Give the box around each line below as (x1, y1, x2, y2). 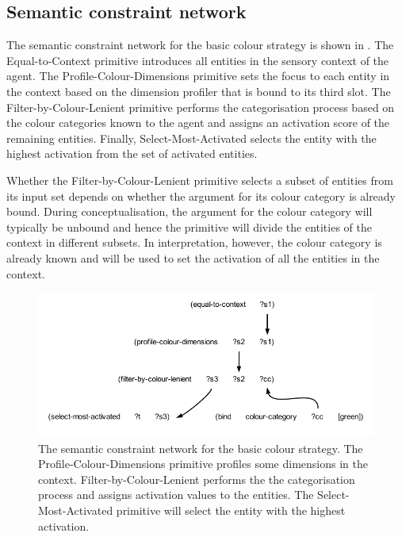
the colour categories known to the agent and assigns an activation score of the (6, 114, 390, 131)
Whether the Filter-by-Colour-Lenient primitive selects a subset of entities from (6, 171, 393, 188)
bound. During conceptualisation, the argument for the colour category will (6, 203, 373, 220)
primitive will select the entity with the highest (116, 501, 346, 518)
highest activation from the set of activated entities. (6, 145, 258, 162)
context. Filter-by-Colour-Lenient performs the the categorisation (38, 470, 355, 487)
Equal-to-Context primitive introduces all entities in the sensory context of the (6, 52, 389, 68)
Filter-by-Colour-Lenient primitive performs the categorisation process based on (6, 98, 395, 115)
